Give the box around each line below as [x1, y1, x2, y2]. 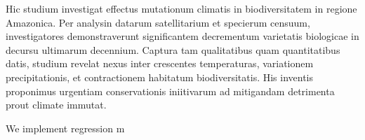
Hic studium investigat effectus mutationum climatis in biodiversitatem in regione [6, 1, 357, 15]
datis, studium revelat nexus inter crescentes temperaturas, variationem [6, 56, 314, 71]
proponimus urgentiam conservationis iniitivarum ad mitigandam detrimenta [6, 83, 335, 98]
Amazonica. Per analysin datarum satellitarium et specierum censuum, [6, 15, 310, 29]
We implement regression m [6, 120, 125, 135]
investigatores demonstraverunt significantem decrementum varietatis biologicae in [6, 29, 359, 43]
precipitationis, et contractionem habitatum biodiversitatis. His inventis [6, 69, 314, 84]
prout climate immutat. [6, 97, 107, 112]
